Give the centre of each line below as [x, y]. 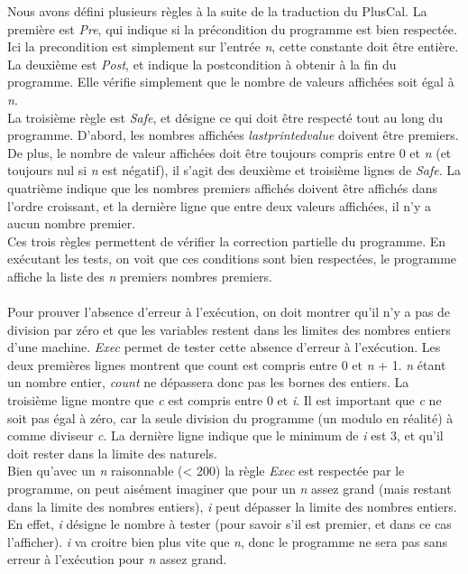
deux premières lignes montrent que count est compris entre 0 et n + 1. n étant [227, 364]
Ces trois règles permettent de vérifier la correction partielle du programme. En [227, 241]
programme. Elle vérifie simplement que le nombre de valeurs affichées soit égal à [231, 82]
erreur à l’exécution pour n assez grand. [117, 559]
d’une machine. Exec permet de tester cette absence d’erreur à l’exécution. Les [224, 347]
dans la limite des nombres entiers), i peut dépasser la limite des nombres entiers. [232, 506]
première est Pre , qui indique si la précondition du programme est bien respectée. [232, 28]
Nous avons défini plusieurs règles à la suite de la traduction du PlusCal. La [217, 11]
